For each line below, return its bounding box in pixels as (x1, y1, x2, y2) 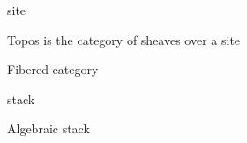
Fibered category (7, 60, 99, 79)
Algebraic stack (7, 119, 90, 138)
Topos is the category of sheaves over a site (7, 30, 241, 49)
